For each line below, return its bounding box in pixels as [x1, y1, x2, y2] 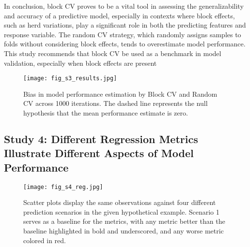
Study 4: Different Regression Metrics [4, 131, 198, 146]
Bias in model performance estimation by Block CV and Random [23, 88, 218, 99]
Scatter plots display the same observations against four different [23, 197, 216, 207]
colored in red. [23, 235, 66, 245]
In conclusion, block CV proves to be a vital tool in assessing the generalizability [4, 1, 244, 11]
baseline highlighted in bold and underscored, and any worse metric [23, 226, 224, 236]
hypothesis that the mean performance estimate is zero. [23, 108, 188, 117]
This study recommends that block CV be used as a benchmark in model [4, 48, 221, 58]
